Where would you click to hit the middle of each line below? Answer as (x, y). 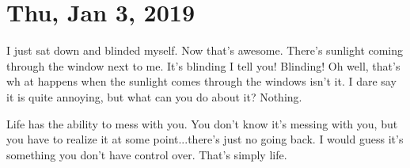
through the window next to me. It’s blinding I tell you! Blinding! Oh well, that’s (203, 65)
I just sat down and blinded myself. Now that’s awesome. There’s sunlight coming (205, 50)
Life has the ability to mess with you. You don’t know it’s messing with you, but (202, 123)
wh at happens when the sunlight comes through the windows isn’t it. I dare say (201, 81)
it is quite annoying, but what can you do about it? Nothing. (154, 96)
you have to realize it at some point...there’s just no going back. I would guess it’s (205, 139)
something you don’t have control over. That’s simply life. (147, 154)
